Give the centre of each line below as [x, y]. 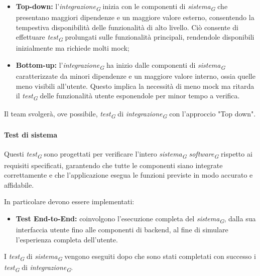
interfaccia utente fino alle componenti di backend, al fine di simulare [122, 230]
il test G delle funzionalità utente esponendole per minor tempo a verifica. [128, 96]
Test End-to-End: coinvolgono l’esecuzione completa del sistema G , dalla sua [136, 219]
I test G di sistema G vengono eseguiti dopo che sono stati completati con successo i [130, 257]
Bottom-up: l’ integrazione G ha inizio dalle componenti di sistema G [120, 65]
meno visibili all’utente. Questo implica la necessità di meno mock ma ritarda [135, 86]
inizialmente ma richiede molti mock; [73, 48]
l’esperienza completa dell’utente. [67, 239]
